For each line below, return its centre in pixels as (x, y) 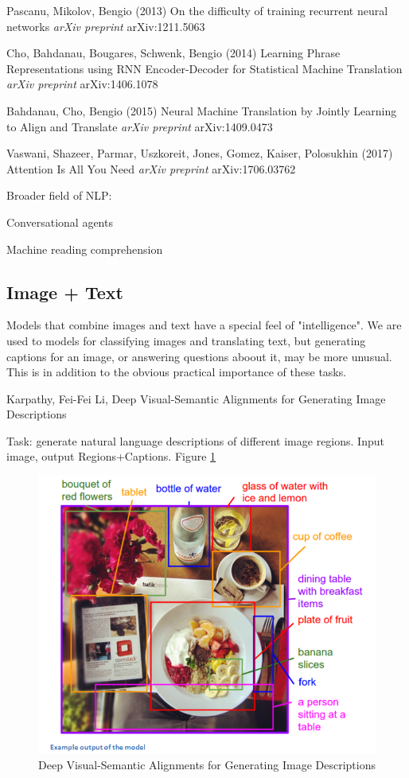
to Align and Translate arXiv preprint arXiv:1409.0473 (140, 126)
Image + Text (65, 292)
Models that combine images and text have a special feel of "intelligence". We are (204, 325)
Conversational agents (60, 222)
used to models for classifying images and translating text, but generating (186, 340)
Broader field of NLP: (59, 195)
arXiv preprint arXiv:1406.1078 (82, 84)
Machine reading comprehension (85, 249)
